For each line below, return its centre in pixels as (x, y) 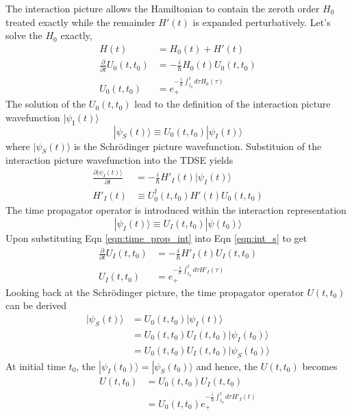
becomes (320, 366)
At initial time (36, 366)
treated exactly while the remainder (80, 22)
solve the (24, 35)
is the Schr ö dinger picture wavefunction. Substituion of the (198, 146)
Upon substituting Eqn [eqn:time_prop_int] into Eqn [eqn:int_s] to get (156, 237)
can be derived (36, 305)
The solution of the (46, 104)
